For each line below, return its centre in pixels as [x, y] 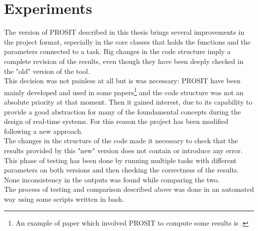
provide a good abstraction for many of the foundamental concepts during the [123, 111]
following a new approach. [44, 131]
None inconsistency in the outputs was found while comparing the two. [112, 179]
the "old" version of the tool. [47, 71]
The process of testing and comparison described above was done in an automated [129, 189]
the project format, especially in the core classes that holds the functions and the [127, 41]
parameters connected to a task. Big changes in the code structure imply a [117, 51]
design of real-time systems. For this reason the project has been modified [116, 121]
